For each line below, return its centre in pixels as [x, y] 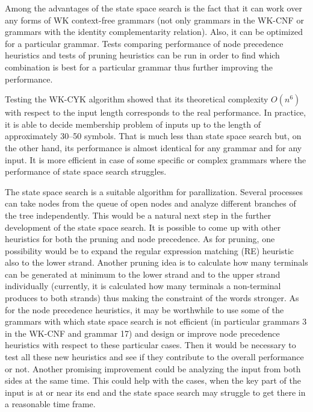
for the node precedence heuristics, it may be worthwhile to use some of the [144, 309]
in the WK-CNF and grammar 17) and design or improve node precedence [142, 333]
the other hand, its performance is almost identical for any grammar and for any [153, 147]
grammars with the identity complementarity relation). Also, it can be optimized [154, 32]
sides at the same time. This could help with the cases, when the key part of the [153, 380]
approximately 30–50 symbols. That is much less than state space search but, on [153, 136]
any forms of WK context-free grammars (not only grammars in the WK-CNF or [154, 20]
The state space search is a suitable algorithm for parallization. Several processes [154, 191]
